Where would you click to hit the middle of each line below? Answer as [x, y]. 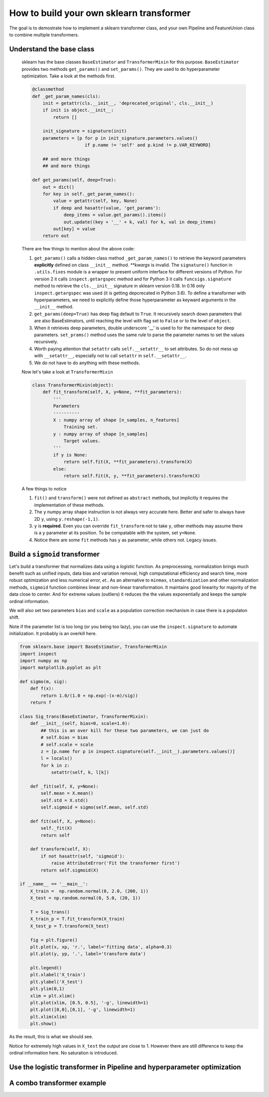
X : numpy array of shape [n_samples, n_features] [116, 420]
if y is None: [70, 455]
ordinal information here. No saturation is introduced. [64, 1053]
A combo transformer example [58, 1083]
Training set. [81, 427]
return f [41, 703]
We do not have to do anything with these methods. [87, 363]
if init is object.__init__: [78, 110]
